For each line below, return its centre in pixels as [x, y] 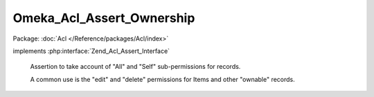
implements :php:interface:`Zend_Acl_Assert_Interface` [91, 51]
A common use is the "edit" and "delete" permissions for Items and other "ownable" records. [163, 79]
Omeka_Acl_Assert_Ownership [104, 18]
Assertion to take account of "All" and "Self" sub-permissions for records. [135, 67]
